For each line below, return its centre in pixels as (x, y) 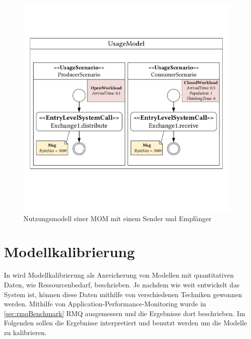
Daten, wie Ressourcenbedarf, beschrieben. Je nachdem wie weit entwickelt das (122, 284)
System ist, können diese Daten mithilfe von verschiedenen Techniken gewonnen (123, 294)
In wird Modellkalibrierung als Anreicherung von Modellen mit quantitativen (119, 275)
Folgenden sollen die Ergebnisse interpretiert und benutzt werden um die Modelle (125, 323)
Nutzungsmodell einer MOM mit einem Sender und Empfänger (117, 218)
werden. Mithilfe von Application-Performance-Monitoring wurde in (105, 304)
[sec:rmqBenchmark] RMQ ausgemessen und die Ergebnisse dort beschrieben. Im (125, 313)
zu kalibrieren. (25, 332)
